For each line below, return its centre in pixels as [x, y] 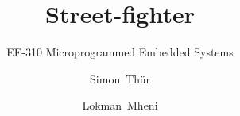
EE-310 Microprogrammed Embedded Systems [120, 52]
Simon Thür [120, 78]
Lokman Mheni [120, 105]
